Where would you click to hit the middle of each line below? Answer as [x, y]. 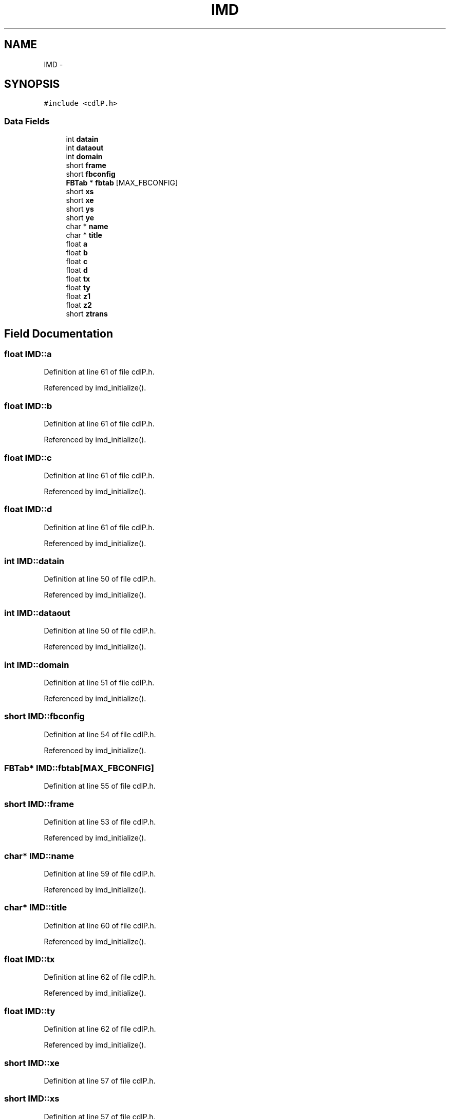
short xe [80, 200]
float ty [78, 288]
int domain [84, 157]
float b [77, 253]
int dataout [85, 148]
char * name [87, 227]
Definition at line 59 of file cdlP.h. [100, 873]
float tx [78, 279]
